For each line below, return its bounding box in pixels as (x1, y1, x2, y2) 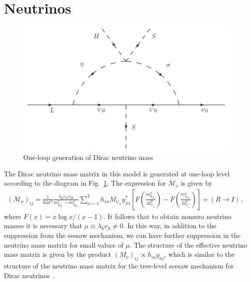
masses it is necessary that (4, 220, 82, 231)
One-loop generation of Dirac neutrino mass (23, 152, 153, 162)
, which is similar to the (164, 249, 235, 259)
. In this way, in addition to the (123, 220, 217, 231)
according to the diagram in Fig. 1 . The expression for (4, 178, 166, 188)
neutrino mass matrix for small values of (4, 239, 123, 250)
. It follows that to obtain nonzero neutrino (103, 211, 232, 221)
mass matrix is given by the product (4, 249, 111, 259)
